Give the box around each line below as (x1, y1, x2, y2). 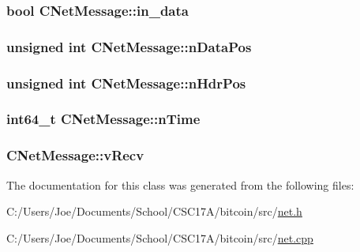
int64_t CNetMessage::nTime (6, 109, 201, 129)
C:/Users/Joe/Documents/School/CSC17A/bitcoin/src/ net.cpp (6, 229, 313, 246)
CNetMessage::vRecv (6, 145, 144, 165)
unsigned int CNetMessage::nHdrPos (6, 73, 246, 92)
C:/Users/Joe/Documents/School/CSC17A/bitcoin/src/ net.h (6, 203, 302, 220)
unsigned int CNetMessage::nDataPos (6, 36, 252, 56)
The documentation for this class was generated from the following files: (6, 176, 354, 193)
